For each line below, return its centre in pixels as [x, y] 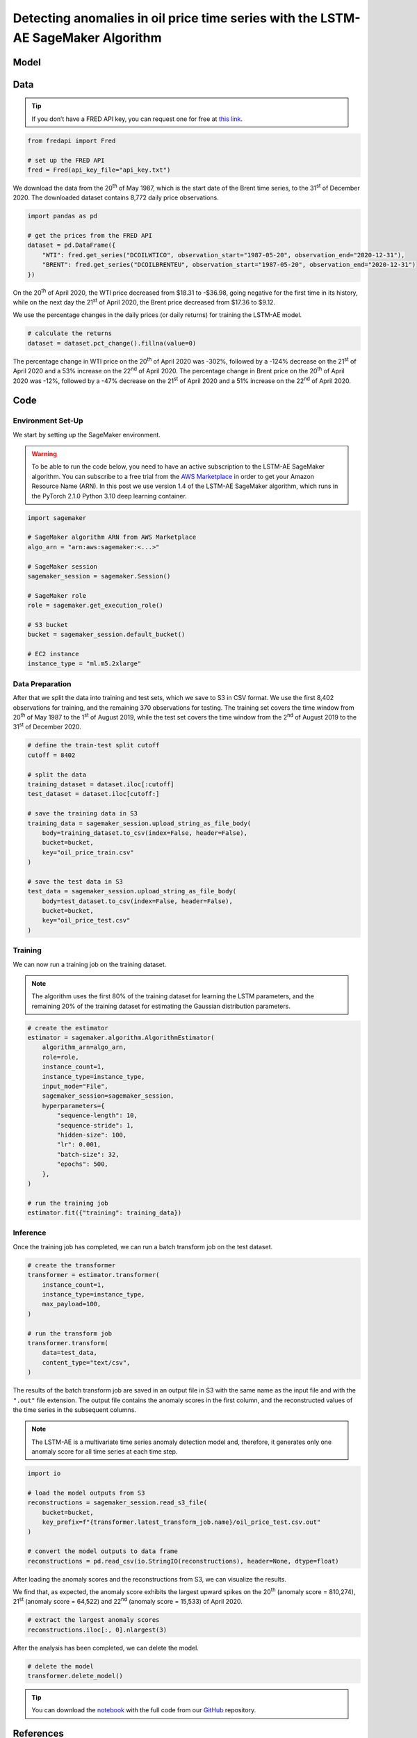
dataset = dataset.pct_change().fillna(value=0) [112, 343]
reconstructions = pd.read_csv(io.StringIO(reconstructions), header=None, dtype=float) [183, 1561]
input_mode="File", [75, 1087]
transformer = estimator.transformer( [93, 1275]
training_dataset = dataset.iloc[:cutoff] [101, 784]
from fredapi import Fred [72, 140]
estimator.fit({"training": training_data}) [105, 1213]
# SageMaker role [57, 595]
